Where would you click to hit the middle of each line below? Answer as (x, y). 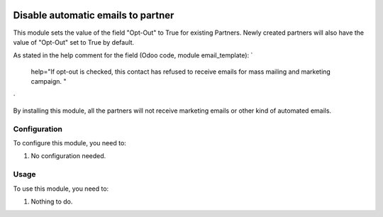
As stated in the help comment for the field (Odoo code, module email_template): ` (133, 55)
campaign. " (49, 82)
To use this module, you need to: (61, 189)
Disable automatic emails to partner (94, 15)
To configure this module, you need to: (70, 143)
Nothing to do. (52, 201)
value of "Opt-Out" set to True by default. (74, 42)
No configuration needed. (68, 156)
